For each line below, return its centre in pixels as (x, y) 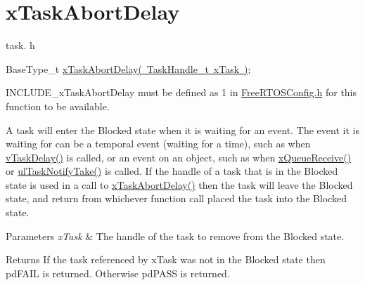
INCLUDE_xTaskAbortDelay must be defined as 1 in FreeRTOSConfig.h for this (181, 92)
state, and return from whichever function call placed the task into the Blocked (177, 198)
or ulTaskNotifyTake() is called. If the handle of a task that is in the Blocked (172, 171)
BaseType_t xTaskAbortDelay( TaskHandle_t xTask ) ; (128, 68)
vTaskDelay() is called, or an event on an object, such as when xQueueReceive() (179, 157)
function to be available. (58, 106)
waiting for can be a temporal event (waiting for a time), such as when (158, 144)
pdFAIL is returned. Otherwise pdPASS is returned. (118, 273)
